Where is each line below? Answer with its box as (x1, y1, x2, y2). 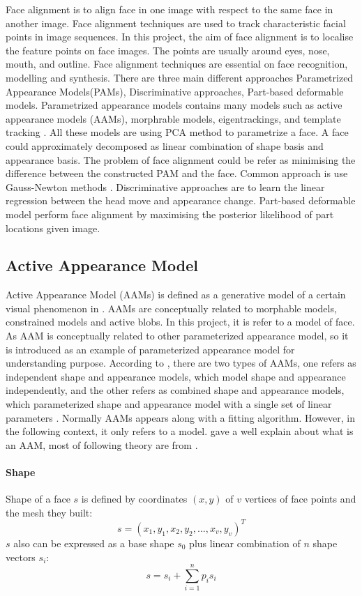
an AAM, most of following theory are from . (6, 437, 198, 452)
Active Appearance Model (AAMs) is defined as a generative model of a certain (6, 287, 346, 302)
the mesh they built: (6, 505, 93, 519)
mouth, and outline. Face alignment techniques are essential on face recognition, (6, 56, 348, 71)
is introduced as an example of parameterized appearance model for (6, 342, 295, 356)
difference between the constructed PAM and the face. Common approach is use (6, 166, 348, 181)
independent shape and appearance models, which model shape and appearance (6, 369, 346, 383)
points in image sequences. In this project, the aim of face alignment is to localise (6, 29, 354, 44)
